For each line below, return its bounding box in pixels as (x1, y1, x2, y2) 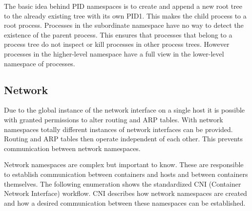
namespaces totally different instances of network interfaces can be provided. (4, 124, 233, 134)
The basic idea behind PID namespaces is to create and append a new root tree (4, 1, 243, 11)
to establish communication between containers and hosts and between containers (4, 169, 248, 179)
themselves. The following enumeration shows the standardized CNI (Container (4, 178, 241, 189)
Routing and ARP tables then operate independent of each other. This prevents (4, 134, 243, 144)
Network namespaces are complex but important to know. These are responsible (4, 159, 244, 170)
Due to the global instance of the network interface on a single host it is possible (4, 105, 245, 115)
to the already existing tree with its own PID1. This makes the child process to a (4, 10, 247, 20)
